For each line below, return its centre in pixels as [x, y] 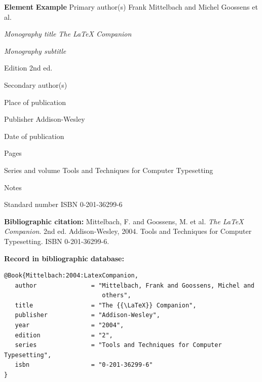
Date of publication [34, 136]
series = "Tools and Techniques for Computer [118, 345]
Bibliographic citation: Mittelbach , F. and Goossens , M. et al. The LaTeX [124, 221]
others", [117, 296]
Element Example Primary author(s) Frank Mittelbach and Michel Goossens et [131, 7]
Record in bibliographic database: [64, 258]
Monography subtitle [35, 50]
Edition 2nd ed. [28, 68]
